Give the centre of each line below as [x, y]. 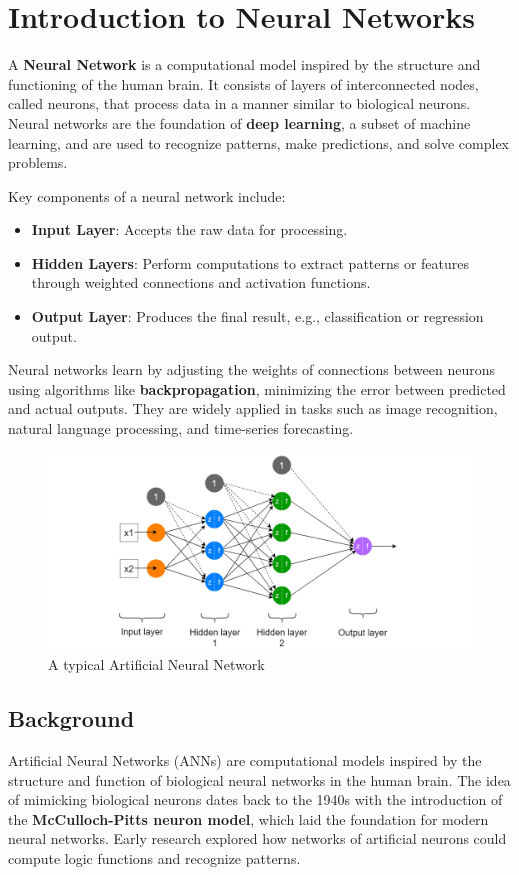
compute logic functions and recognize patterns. [154, 857]
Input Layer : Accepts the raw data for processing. [189, 229]
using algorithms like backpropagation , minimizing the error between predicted [257, 388]
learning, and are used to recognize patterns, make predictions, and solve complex [258, 142]
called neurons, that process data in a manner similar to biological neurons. [239, 103]
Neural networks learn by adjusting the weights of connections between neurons [252, 369]
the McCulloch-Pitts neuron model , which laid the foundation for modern [248, 818]
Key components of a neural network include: [147, 195]
